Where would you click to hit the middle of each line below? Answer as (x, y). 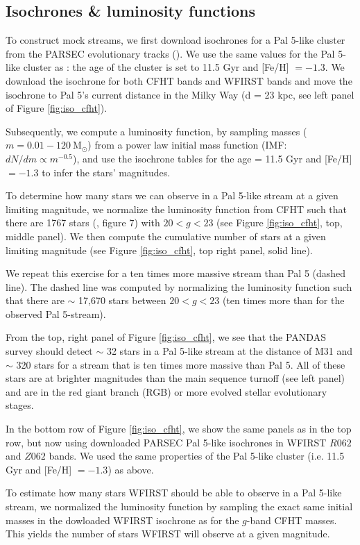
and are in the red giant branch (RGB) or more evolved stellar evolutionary (166, 391)
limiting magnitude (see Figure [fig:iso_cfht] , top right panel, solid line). (159, 250)
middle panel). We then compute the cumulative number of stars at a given (166, 236)
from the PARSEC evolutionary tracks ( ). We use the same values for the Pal (170, 53)
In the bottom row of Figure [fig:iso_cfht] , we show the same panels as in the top (179, 429)
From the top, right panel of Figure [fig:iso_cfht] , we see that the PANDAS (166, 337)
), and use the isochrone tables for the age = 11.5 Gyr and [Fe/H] (213, 158)
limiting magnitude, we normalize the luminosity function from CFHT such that (177, 209)
